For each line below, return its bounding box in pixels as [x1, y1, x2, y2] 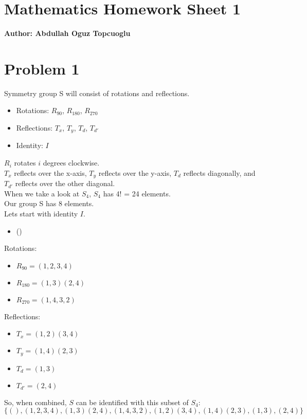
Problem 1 [4, 58, 80, 79]
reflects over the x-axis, [14, 167, 87, 178]
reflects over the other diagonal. [15, 178, 115, 189]
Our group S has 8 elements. [4, 198, 94, 209]
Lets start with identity [4, 208, 78, 218]
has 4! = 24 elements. [103, 188, 171, 198]
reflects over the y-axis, [98, 167, 172, 178]
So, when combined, [4, 396, 67, 407]
